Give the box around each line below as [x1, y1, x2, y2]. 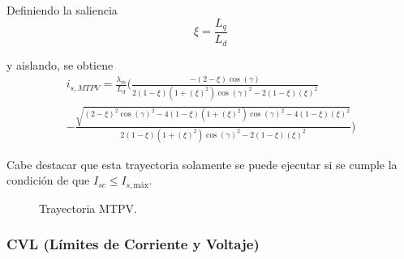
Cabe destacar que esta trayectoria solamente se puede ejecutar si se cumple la [6, 155, 398, 172]
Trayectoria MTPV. [39, 199, 137, 216]
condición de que [6, 172, 90, 189]
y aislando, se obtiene [6, 56, 114, 73]
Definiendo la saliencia [6, 2, 118, 18]
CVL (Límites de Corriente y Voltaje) [6, 234, 260, 254]
